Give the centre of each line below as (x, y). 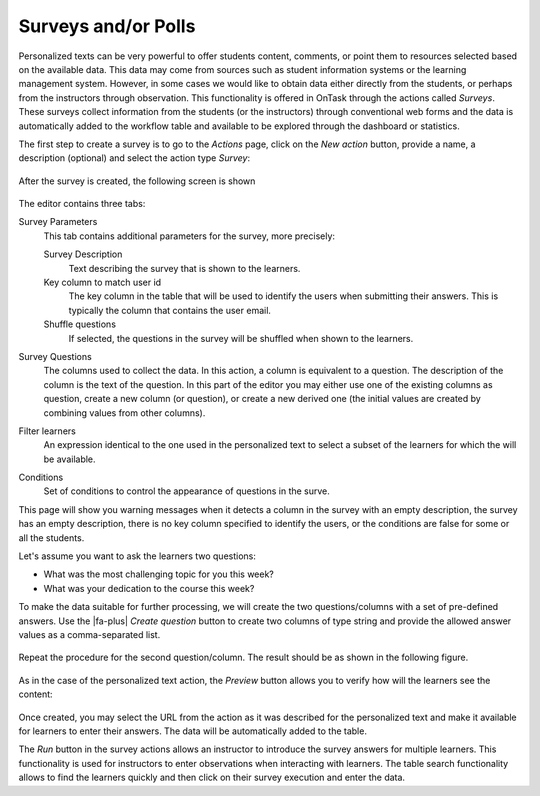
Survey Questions (55, 356)
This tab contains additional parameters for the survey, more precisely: (189, 236)
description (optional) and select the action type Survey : (134, 158)
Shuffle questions (80, 324)
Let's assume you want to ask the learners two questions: (137, 556)
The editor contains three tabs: (82, 204)
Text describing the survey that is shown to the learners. (184, 268)
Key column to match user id (102, 282)
